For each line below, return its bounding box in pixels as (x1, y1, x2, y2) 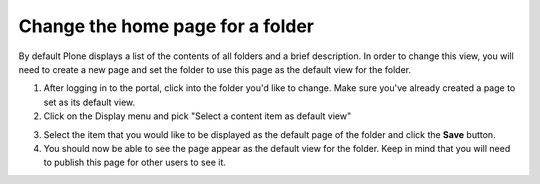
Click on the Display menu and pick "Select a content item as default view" (43, 110, 352, 122)
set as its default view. (43, 96, 135, 108)
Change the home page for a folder (18, 15, 315, 37)
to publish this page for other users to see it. (43, 156, 227, 169)
